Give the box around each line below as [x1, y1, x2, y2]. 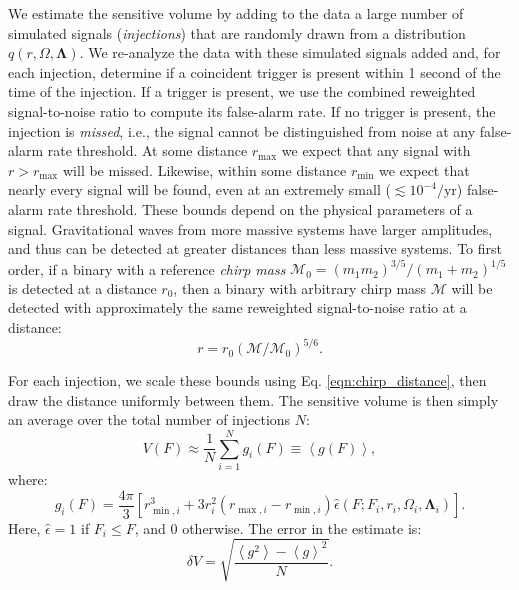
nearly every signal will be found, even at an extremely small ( [8, 179, 391, 200]
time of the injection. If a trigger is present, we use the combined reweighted [8, 81, 476, 102]
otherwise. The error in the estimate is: [182, 517, 422, 538]
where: [8, 469, 48, 489]
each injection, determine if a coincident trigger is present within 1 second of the [8, 61, 501, 82]
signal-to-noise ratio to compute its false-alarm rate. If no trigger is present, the [8, 100, 496, 121]
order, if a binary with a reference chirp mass [8, 258, 286, 279]
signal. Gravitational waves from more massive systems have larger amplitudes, [8, 218, 493, 239]
